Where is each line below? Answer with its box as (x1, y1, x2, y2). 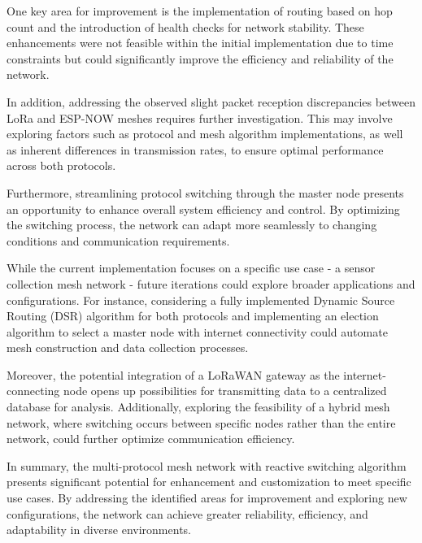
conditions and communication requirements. (7, 232, 230, 249)
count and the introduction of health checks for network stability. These (7, 18, 364, 35)
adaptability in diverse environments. (7, 521, 191, 538)
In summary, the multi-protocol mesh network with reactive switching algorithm (7, 457, 407, 474)
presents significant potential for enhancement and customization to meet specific (7, 473, 411, 490)
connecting (7, 382, 60, 399)
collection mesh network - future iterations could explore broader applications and (7, 275, 415, 292)
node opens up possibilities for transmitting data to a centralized (63, 382, 387, 399)
